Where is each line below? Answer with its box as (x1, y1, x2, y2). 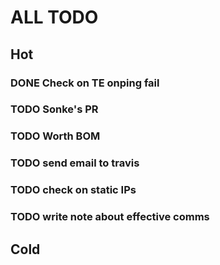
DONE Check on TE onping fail (10, 76, 160, 90)
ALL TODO (10, 6, 99, 29)
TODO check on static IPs (10, 183, 137, 197)
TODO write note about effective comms (10, 210, 210, 224)
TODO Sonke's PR (10, 102, 99, 116)
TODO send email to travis (10, 156, 140, 170)
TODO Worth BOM (10, 129, 101, 143)
